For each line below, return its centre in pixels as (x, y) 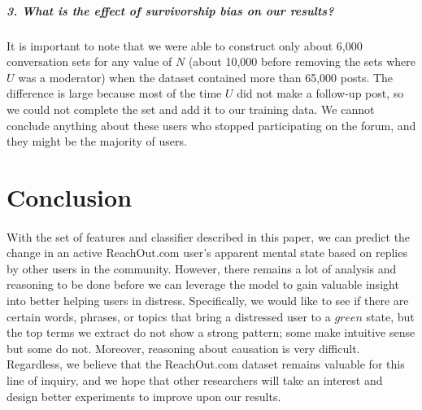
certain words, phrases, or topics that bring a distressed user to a (169, 316)
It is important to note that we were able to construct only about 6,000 (185, 45)
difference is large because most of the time (114, 93)
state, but (390, 316)
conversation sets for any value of (89, 61)
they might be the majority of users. (97, 141)
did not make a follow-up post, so (320, 93)
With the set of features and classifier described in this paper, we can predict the (209, 236)
